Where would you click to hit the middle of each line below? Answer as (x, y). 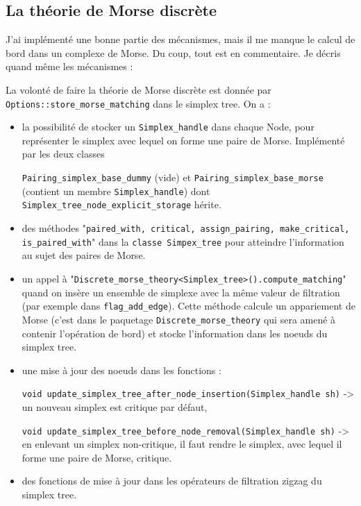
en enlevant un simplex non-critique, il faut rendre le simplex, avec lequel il (182, 444)
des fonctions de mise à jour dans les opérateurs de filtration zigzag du (172, 481)
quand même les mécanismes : (69, 66)
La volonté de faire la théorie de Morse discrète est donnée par (138, 89)
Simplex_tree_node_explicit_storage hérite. (121, 204)
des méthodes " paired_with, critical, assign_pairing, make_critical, (186, 228)
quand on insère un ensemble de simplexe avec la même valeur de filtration (181, 292)
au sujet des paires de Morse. (84, 255)
